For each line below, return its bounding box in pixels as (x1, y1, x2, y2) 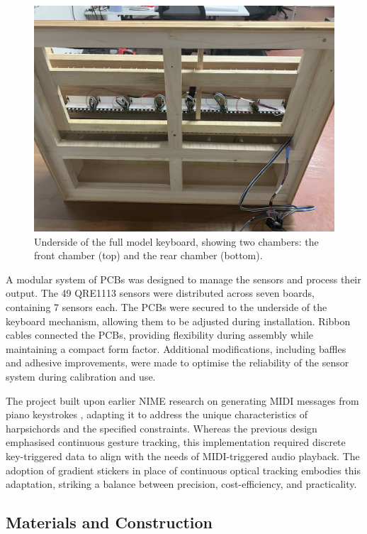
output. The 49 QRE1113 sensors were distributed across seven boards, (6, 285, 315, 300)
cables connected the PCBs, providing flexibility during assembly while (6, 327, 314, 342)
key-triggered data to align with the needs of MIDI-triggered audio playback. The (6, 448, 360, 463)
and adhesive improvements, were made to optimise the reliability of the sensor (6, 355, 349, 370)
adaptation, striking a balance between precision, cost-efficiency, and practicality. (6, 476, 357, 491)
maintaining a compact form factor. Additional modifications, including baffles (6, 341, 346, 356)
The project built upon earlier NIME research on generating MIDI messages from (6, 393, 359, 408)
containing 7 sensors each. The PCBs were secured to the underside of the (6, 299, 327, 314)
